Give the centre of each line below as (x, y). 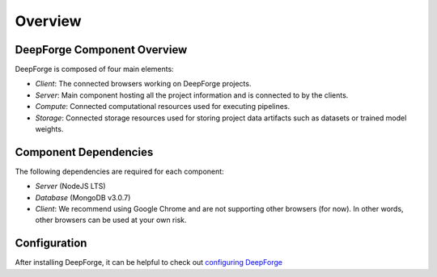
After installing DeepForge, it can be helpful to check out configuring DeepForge (149, 262)
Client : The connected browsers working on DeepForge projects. (143, 84)
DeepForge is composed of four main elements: (94, 69)
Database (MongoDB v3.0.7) (83, 197)
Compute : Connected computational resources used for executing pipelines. (163, 107)
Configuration (51, 243)
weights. (49, 129)
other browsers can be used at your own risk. (111, 220)
